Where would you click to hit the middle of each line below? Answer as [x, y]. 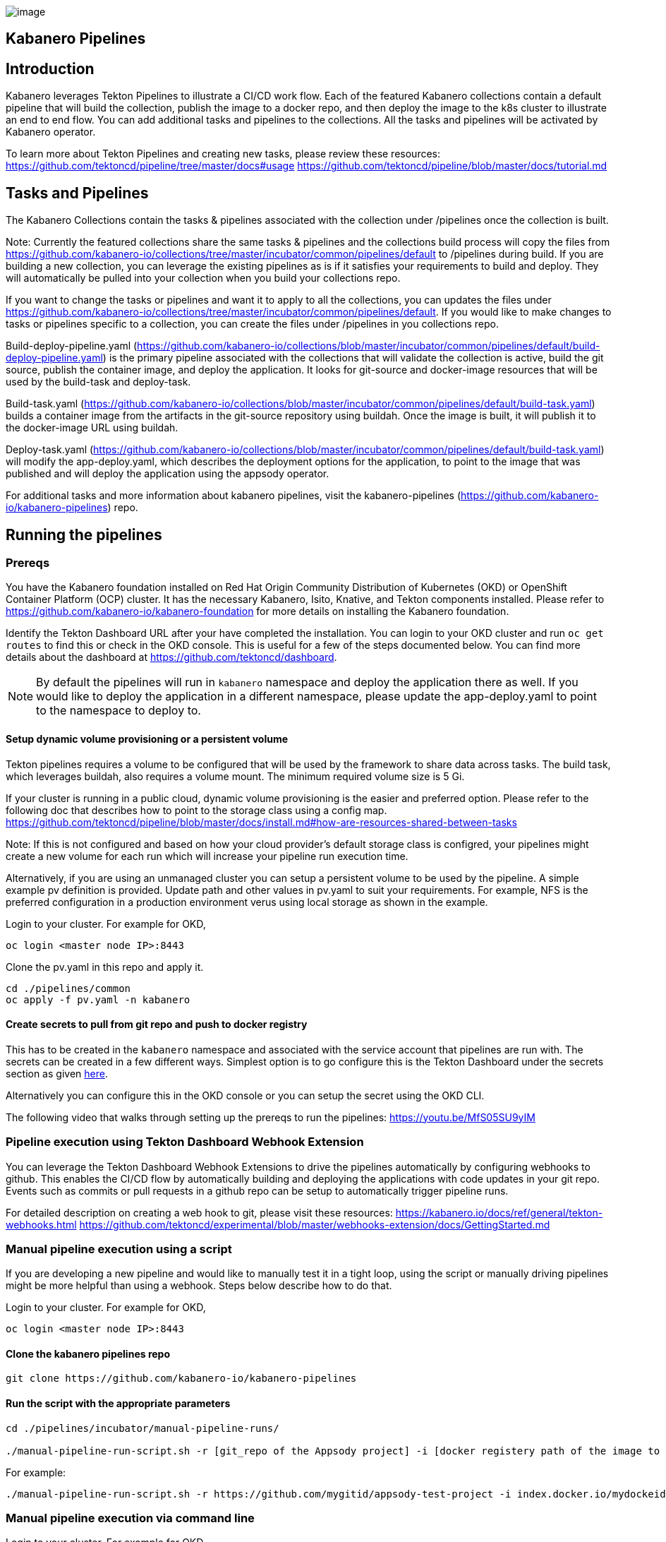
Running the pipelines [84, 534]
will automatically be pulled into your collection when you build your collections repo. [203, 278]
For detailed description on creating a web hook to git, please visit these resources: [199, 1212]
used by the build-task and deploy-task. [98, 382]
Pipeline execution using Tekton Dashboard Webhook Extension [185, 1142]
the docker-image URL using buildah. [92, 428]
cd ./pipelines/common [68, 988]
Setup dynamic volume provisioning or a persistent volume [147, 739]
